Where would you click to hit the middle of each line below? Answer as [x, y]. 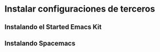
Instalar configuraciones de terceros [80, 9]
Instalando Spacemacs [40, 43]
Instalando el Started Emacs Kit [53, 27]
